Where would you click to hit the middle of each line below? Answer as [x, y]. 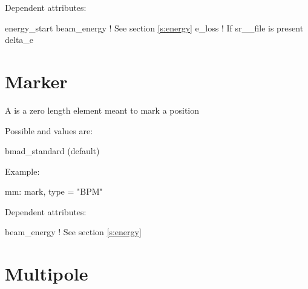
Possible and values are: [49, 130]
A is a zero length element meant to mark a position [102, 110]
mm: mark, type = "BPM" [54, 191]
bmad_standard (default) [52, 151]
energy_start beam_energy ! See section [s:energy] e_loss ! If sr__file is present [154, 28]
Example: [22, 171]
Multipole [47, 274]
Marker [36, 81]
